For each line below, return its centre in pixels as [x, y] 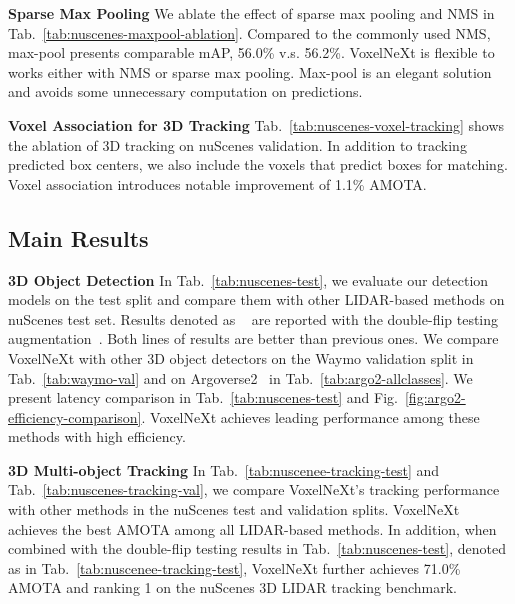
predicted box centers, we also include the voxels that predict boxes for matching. [258, 164]
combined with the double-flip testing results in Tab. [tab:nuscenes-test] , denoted [257, 548]
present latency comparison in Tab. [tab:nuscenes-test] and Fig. [203, 397]
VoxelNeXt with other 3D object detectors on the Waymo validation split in [241, 357]
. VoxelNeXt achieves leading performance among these [310, 416]
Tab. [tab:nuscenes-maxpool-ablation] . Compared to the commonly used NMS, [249, 32]
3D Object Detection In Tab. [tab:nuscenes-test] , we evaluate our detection [248, 279]
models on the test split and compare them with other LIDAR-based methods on [256, 299]
